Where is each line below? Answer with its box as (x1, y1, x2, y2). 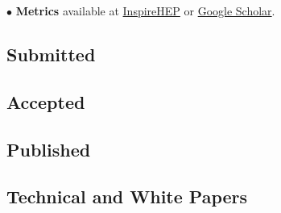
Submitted (6, 41, 96, 66)
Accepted (6, 89, 85, 114)
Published (6, 136, 91, 161)
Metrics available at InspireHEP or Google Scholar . (15, 2, 275, 19)
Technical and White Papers (6, 184, 248, 209)
